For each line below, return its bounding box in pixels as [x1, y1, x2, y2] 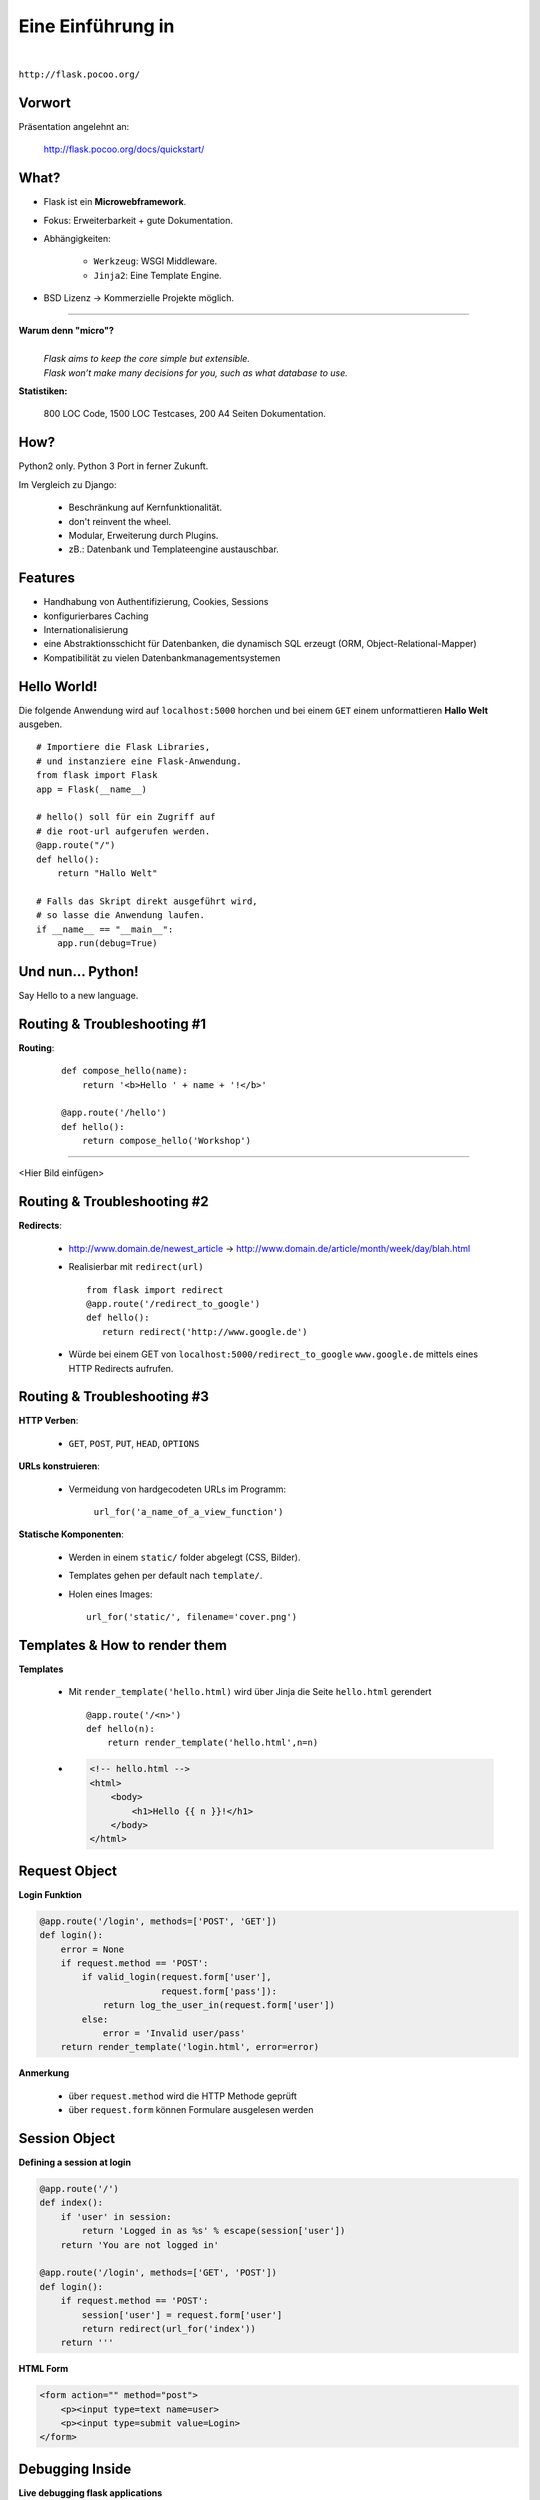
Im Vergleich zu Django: [18, 478, 117, 490]
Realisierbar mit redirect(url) [68, 1261, 204, 1273]
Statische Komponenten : [18, 1528, 125, 1540]
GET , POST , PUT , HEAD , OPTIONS [68, 1437, 200, 1449]
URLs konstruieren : [18, 1460, 100, 1472]
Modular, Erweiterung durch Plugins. [68, 529, 219, 541]
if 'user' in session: [60, 2211, 172, 2222]
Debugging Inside [18, 2460, 132, 2477]
